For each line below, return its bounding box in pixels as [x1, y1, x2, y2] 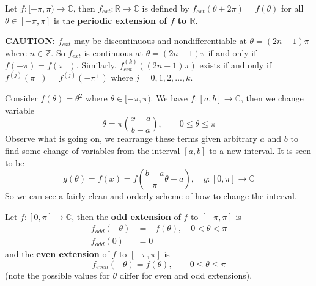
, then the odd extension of [72, 210, 181, 222]
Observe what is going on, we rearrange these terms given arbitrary [5, 132, 257, 145]
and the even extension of [5, 248, 109, 260]
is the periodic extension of [54, 13, 167, 26]
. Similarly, [76, 59, 117, 71]
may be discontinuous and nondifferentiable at [73, 34, 247, 47]
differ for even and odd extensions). [119, 269, 252, 282]
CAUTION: [5, 34, 56, 47]
